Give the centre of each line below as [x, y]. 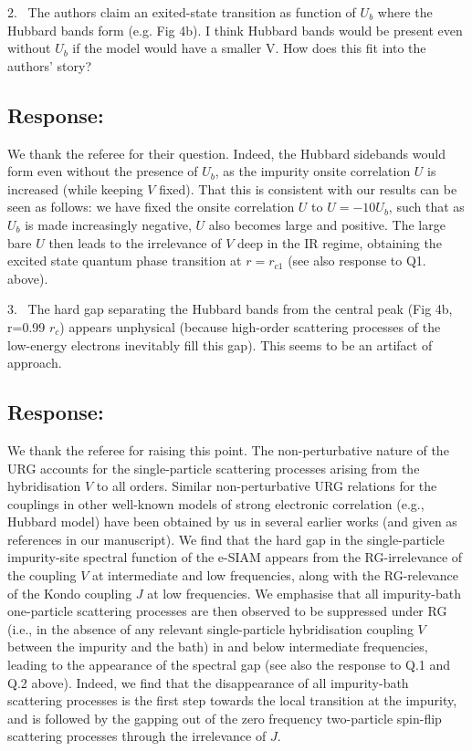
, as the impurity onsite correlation [313, 171]
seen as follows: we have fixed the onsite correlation [151, 207]
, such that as [426, 207]
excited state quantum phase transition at [125, 261]
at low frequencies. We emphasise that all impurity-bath [304, 593]
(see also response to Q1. [357, 261]
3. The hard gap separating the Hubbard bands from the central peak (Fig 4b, [230, 309]
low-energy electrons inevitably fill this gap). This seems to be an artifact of [220, 344]
